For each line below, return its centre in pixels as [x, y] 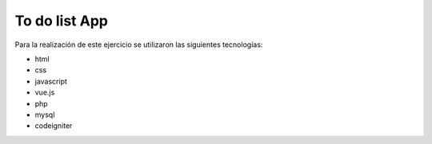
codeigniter [54, 126]
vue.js [45, 92]
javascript [51, 81]
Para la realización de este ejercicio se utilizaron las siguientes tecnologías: [139, 45]
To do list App [61, 21]
